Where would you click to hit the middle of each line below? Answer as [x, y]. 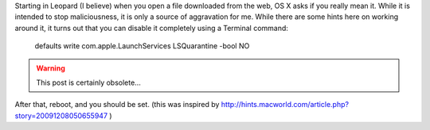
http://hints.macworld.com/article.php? [285, 105]
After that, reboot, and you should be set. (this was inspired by [117, 105]
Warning [51, 68]
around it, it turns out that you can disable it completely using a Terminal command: [151, 28]
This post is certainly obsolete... [88, 82]
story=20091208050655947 [61, 116]
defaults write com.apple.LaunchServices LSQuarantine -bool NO [142, 46]
